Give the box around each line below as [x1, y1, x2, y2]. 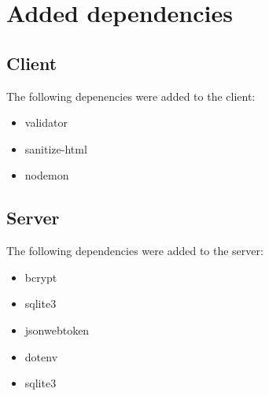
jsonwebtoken [24, 321, 90, 338]
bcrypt [24, 268, 57, 285]
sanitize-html [24, 140, 87, 157]
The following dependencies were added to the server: [6, 242, 263, 259]
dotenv [24, 348, 58, 365]
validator [24, 114, 68, 131]
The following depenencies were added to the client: [6, 87, 256, 104]
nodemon [24, 167, 69, 183]
